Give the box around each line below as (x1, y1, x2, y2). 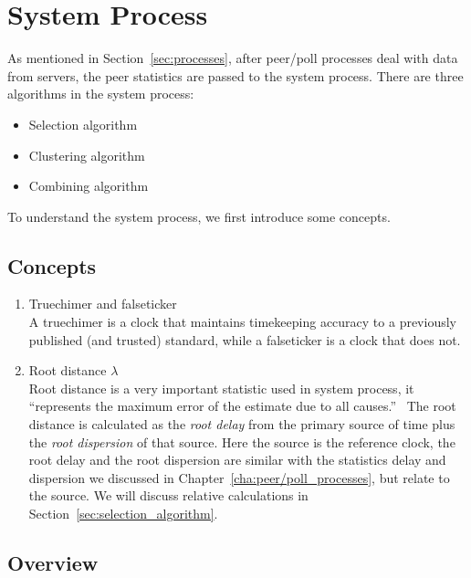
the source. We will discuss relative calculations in (28, 486, 309, 505)
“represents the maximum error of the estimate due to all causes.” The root (28, 396, 456, 415)
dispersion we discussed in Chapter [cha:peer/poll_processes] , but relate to (28, 468, 450, 487)
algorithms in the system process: (7, 84, 194, 103)
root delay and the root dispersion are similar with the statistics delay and (28, 450, 446, 469)
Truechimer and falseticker (28, 294, 177, 313)
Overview (7, 549, 99, 576)
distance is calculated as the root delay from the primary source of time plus (28, 415, 455, 434)
